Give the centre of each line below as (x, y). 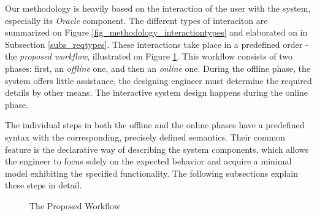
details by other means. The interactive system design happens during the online (157, 92)
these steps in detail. (44, 185)
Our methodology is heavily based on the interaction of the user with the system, (158, 8)
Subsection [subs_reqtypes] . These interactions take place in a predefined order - (157, 44)
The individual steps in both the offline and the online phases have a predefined (155, 125)
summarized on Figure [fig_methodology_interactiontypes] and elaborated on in (156, 32)
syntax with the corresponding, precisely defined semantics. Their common (145, 137)
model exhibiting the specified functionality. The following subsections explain (151, 173)
